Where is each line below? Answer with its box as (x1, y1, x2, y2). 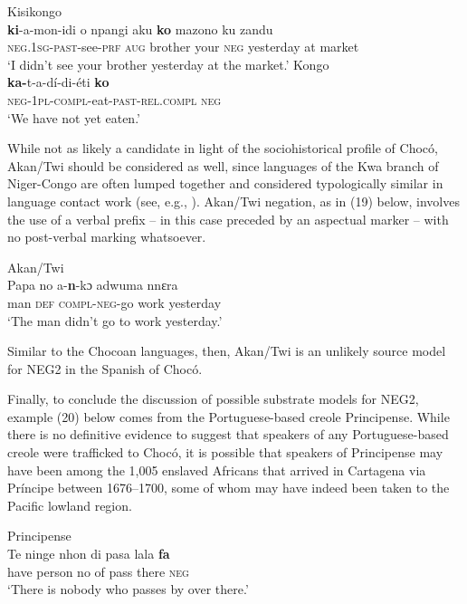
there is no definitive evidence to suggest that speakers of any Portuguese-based (7, 425, 449, 444)
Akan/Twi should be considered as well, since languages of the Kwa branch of (7, 156, 439, 175)
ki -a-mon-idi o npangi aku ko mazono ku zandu (7, 19, 273, 38)
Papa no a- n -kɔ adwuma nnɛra (7, 275, 178, 294)
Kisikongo (7, 2, 62, 20)
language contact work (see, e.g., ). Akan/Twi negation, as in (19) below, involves (7, 191, 460, 210)
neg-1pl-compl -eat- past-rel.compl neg (7, 90, 222, 109)
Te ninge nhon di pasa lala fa (7, 544, 170, 563)
